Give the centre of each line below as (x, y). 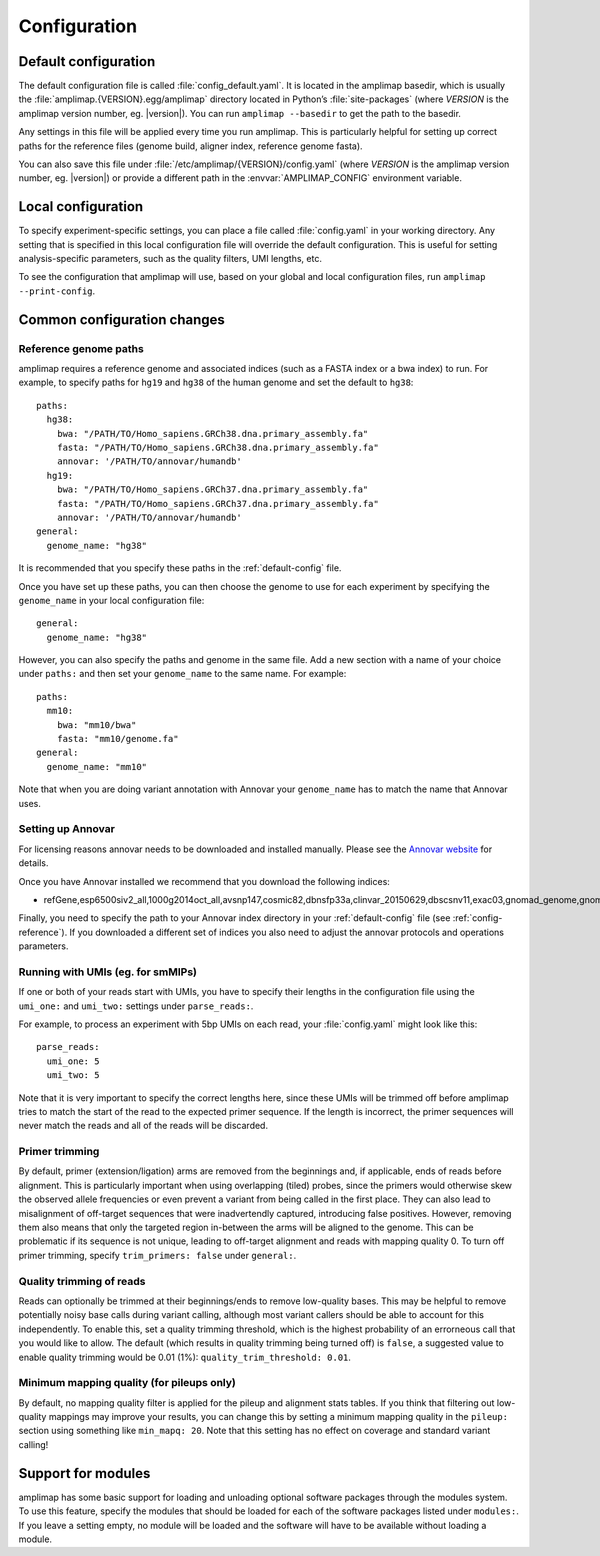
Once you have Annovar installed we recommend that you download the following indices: (204, 881)
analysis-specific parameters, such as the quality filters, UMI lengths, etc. (170, 259)
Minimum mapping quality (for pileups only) (127, 1383)
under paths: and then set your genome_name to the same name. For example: (182, 674)
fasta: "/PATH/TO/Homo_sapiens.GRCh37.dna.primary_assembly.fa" (217, 503)
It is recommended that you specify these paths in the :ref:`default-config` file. (180, 568)
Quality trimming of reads (82, 1281)
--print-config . (57, 291)
